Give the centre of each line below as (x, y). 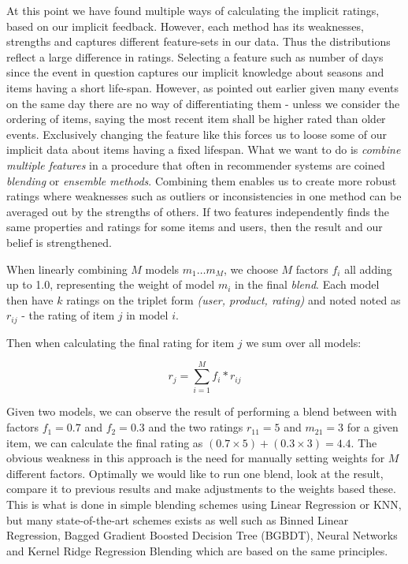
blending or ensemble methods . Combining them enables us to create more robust (202, 180)
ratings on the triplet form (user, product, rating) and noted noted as (234, 299)
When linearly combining (67, 269)
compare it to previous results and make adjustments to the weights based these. (201, 489)
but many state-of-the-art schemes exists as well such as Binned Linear (178, 519)
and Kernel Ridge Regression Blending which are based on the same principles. (197, 550)
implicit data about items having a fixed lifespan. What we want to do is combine (204, 149)
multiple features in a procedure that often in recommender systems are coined (196, 164)
